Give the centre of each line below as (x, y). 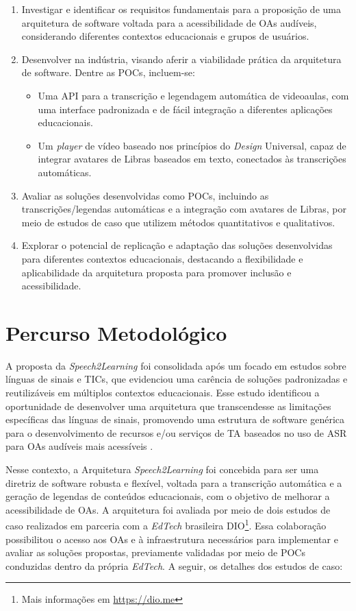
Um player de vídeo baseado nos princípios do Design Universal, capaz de (192, 145)
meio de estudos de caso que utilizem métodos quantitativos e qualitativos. (178, 222)
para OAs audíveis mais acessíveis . (79, 446)
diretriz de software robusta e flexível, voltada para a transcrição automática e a (174, 482)
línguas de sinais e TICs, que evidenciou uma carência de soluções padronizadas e (177, 379)
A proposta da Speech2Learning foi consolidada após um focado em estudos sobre (176, 365)
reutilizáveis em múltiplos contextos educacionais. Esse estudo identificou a (163, 392)
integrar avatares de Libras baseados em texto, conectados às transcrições (192, 159)
